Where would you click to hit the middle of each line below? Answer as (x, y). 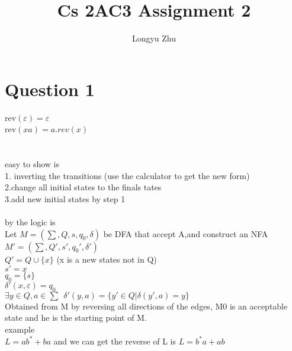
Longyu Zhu (154, 38)
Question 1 (50, 89)
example (20, 329)
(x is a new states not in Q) (107, 259)
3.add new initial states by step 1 (65, 198)
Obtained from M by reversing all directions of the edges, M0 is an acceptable (146, 306)
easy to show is (32, 164)
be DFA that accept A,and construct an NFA (186, 233)
